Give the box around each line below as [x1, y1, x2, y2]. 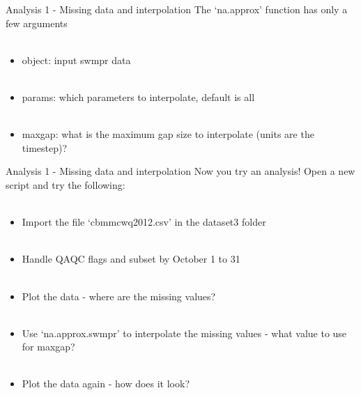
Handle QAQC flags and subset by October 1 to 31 [22, 251, 240, 266]
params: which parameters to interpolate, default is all [22, 89, 255, 104]
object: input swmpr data [22, 52, 131, 67]
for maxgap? [22, 339, 75, 354]
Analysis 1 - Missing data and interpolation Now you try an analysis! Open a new [6, 164, 355, 178]
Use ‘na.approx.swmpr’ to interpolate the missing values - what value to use [22, 325, 347, 340]
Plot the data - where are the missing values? [22, 288, 216, 303]
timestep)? [22, 140, 68, 155]
